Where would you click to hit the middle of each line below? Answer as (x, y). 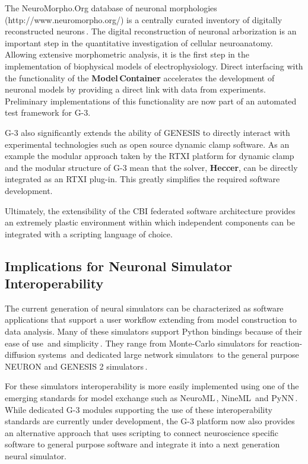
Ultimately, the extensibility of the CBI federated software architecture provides (150, 210)
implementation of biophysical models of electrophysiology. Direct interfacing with (154, 66)
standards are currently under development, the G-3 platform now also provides (150, 421)
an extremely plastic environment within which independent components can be (150, 222)
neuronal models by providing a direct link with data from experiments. (135, 89)
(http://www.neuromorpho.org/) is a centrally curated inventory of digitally (144, 19)
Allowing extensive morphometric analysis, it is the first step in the (127, 54)
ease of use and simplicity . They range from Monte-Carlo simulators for (136, 343)
